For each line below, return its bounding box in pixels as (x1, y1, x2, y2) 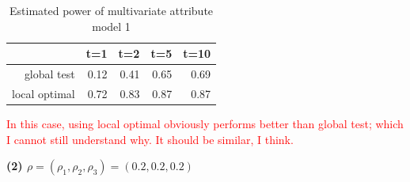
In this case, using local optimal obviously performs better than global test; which (6, 115, 404, 131)
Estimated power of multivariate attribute (9, 2, 214, 18)
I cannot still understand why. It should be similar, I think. (6, 131, 294, 147)
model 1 (92, 17, 131, 34)
